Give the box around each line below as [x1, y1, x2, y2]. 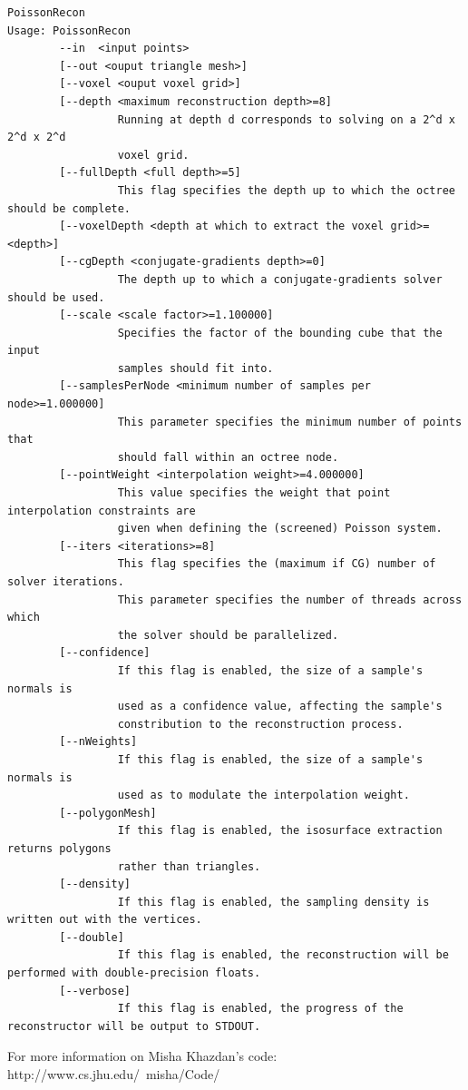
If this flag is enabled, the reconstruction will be [117, 948, 449, 962]
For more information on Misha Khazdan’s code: [7, 1046, 278, 1065]
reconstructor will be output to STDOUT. [7, 1019, 261, 1033]
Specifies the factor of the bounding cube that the [117, 326, 443, 339]
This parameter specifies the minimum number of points [117, 415, 463, 428]
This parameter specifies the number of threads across [117, 593, 463, 606]
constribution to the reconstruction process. [117, 717, 404, 731]
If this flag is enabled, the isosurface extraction [117, 824, 443, 838]
